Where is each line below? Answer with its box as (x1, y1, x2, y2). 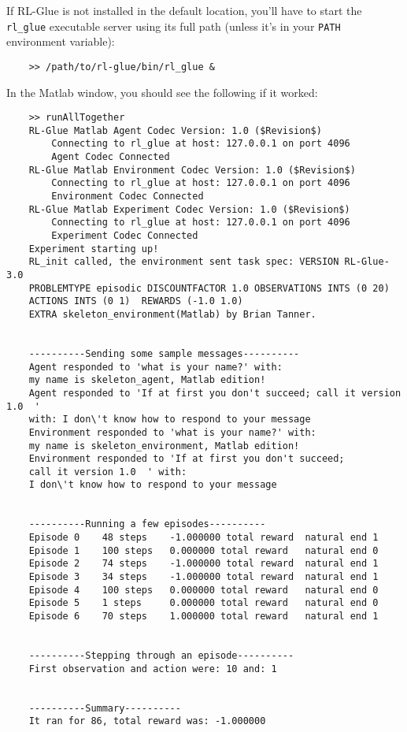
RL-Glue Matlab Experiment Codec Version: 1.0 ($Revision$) (28, 203, 350, 215)
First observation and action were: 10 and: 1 (28, 663, 277, 674)
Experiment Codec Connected (51, 230, 198, 241)
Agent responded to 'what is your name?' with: (28, 361, 283, 373)
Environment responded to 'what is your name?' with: (28, 426, 316, 438)
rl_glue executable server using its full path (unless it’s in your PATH (6, 17, 341, 34)
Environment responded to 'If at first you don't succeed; (28, 453, 345, 465)
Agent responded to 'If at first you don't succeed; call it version (28, 387, 401, 399)
